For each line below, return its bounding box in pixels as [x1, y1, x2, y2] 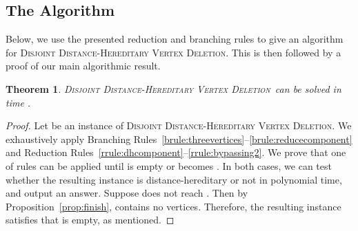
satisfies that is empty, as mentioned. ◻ [6, 212, 175, 227]
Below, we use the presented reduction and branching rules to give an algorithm [6, 32, 344, 46]
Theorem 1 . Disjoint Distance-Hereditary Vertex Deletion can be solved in [6, 81, 341, 96]
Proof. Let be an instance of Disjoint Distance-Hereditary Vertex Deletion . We [6, 118, 352, 133]
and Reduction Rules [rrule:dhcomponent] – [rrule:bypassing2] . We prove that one [6, 145, 346, 159]
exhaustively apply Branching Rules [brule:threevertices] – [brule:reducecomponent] [6, 131, 352, 146]
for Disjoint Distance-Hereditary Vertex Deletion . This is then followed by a [6, 45, 341, 59]
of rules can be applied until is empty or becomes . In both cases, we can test [6, 158, 332, 173]
